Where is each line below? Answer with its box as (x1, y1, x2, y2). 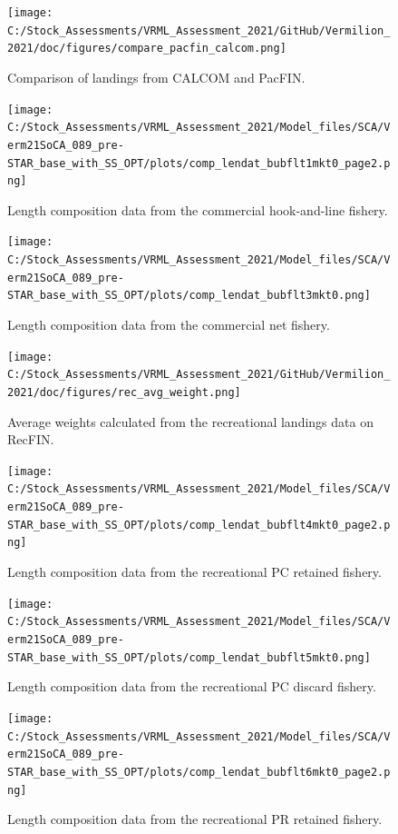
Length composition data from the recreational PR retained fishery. (7, 809, 383, 829)
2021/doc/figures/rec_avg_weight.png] (7, 385, 241, 399)
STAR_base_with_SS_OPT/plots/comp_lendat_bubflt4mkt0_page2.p (7, 518, 391, 531)
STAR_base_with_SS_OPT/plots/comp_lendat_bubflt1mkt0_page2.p (7, 156, 391, 170)
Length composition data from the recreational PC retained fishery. (7, 562, 382, 581)
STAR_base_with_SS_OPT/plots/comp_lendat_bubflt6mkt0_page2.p (7, 765, 391, 779)
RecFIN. (7, 430, 54, 449)
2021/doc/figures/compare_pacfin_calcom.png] (7, 42, 286, 55)
